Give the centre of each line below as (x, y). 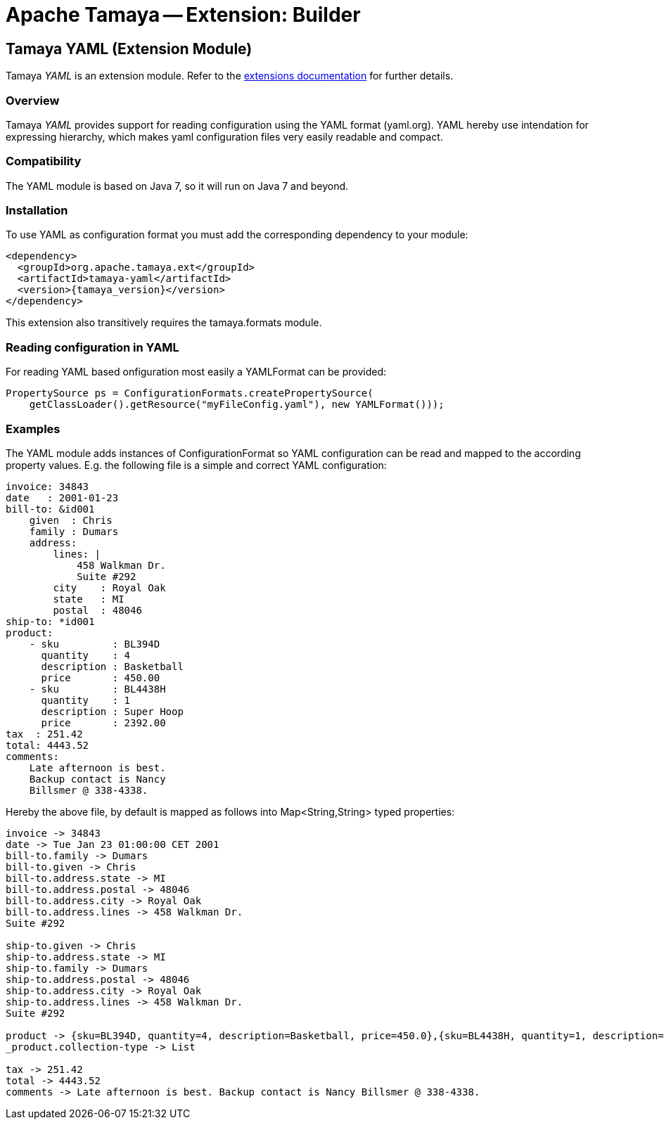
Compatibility (44, 161)
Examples (33, 429)
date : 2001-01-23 (62, 497)
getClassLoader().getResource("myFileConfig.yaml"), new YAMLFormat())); (237, 405)
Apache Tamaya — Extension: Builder (183, 15)
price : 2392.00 (103, 722)
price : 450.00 (101, 677)
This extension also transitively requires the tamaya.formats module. (164, 323)
